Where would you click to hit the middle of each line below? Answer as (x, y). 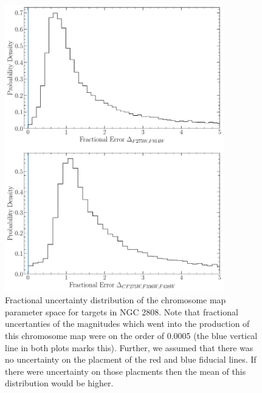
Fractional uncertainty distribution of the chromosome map (115, 300)
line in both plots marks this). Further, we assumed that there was (129, 347)
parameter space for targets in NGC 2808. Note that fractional (122, 311)
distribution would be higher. (59, 383)
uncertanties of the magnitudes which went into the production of (127, 324)
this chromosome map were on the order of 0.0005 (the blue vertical (131, 336)
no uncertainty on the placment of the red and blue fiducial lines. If (131, 359)
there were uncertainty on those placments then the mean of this (126, 371)
